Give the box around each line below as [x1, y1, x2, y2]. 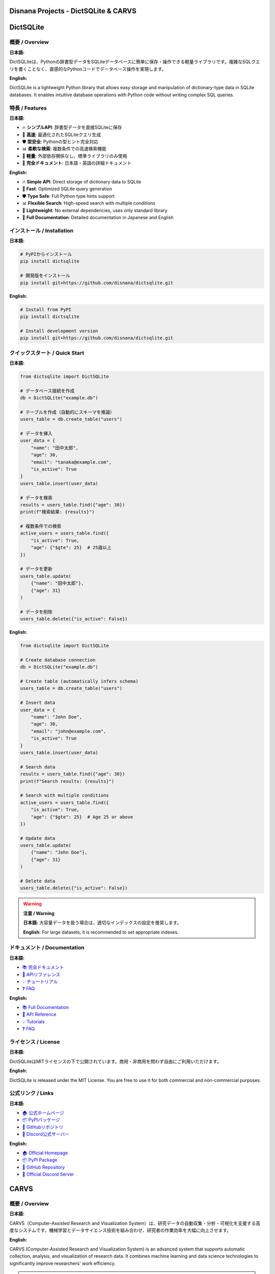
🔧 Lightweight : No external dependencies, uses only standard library [22, 207, 168, 214]
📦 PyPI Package [22, 1157, 58, 1163]
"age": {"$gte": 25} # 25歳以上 [31, 545, 112, 550]
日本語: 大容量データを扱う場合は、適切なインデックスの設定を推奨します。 [23, 920, 182, 926]
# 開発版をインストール [20, 273, 71, 279]
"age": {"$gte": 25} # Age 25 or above [31, 814, 133, 820]
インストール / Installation [9, 227, 74, 234]
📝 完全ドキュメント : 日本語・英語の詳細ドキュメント [22, 160, 132, 166]
